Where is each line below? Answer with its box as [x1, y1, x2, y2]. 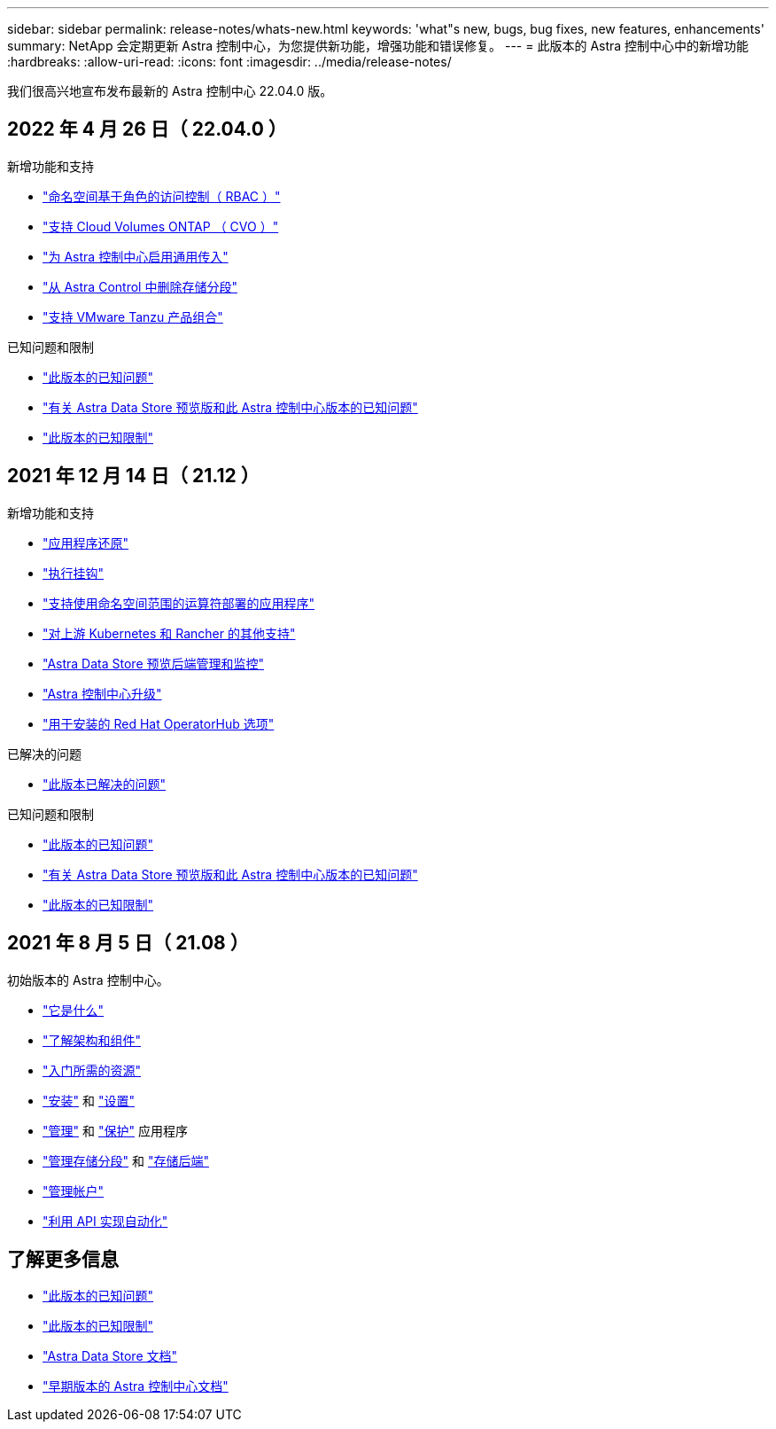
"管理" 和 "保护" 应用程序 [43, 1122, 188, 1138]
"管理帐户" [43, 1183, 105, 1199]
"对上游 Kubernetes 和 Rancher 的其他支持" [43, 625, 296, 641]
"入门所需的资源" [43, 1062, 142, 1078]
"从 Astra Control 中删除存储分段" [43, 278, 237, 294]
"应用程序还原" [43, 535, 129, 551]
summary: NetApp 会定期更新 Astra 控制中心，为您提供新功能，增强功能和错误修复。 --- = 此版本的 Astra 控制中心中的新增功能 [7, 38, 749, 53]
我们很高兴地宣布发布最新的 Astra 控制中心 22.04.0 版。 [7, 83, 333, 98]
